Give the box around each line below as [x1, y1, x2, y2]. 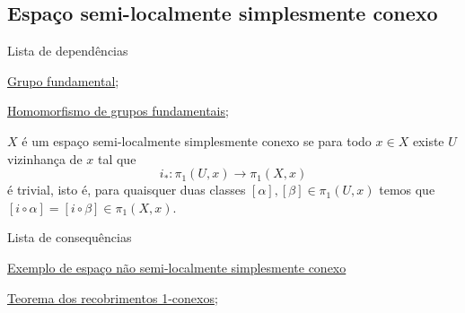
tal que [97, 149, 136, 168]
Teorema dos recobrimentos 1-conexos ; [7, 288, 218, 307]
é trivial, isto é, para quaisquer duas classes [7, 180, 246, 199]
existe [412, 131, 444, 150]
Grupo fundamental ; [7, 71, 119, 90]
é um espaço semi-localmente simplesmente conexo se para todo [22, 131, 372, 150]
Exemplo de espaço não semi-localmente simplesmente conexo [7, 257, 347, 276]
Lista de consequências [7, 228, 132, 247]
